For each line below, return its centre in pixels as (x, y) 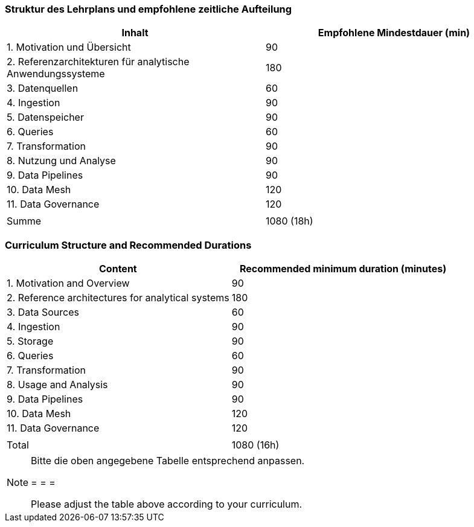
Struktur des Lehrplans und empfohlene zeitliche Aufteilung (149, 9)
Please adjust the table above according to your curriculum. (167, 504)
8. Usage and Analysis (57, 385)
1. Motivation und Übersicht (69, 47)
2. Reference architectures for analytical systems (118, 298)
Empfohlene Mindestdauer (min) (394, 33)
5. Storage (30, 341)
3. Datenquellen (43, 88)
